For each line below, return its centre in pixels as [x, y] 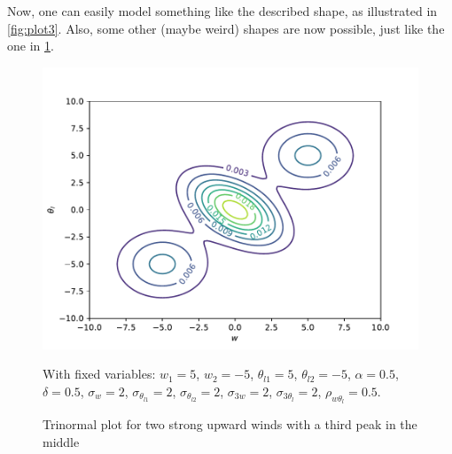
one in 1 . [31, 46]
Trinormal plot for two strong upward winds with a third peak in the [230, 424]
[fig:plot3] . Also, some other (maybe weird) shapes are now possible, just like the [226, 28]
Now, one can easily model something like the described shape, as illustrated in [222, 11]
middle [61, 441]
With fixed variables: [99, 374]
